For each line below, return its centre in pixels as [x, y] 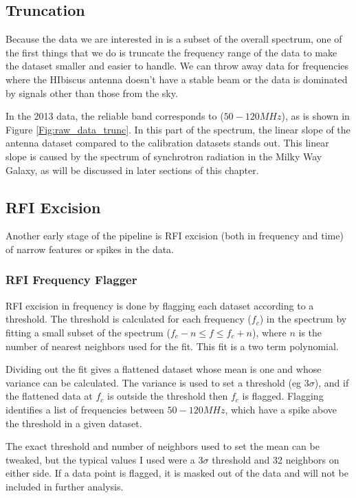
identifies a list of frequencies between [85, 409]
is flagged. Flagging [283, 396]
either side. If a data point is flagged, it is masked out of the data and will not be [177, 473]
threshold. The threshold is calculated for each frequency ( [129, 319]
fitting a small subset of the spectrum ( [88, 332]
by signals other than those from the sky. [92, 93]
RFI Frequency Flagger [71, 280]
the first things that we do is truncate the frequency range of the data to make [171, 52]
